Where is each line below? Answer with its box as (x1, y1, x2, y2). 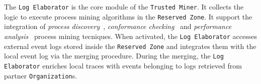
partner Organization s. (4, 70, 77, 80)
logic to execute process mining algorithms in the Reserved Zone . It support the (4, 11, 252, 21)
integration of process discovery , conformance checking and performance (4, 21, 232, 31)
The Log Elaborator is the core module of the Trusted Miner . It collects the (4, 1, 244, 11)
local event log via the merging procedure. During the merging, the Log (4, 50, 224, 61)
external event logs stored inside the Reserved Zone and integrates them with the (4, 40, 256, 51)
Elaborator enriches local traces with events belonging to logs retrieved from (4, 60, 242, 70)
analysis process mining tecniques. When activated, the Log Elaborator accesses (4, 30, 257, 41)
